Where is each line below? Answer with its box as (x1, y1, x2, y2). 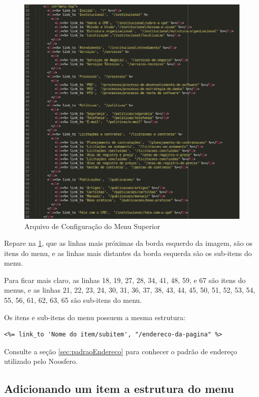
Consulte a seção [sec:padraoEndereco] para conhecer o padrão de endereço (4, 346, 237, 356)
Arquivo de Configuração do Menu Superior (24, 220, 160, 231)
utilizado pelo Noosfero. (4, 356, 78, 366)
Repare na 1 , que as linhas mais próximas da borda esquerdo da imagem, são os (4, 238, 252, 248)
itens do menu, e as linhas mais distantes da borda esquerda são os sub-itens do (4, 247, 252, 258)
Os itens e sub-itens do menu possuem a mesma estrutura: (4, 311, 185, 322)
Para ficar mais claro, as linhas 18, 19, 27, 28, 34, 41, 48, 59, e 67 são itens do (4, 274, 246, 285)
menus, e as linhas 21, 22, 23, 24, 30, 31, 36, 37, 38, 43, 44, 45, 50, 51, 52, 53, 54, (4, 285, 255, 295)
